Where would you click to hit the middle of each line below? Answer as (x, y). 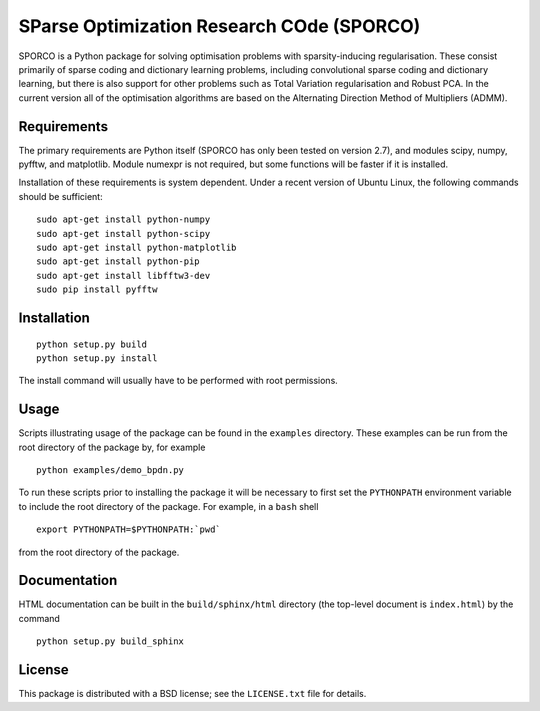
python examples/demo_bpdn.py (110, 470)
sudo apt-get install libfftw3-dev (123, 275)
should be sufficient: (61, 196)
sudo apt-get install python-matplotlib (136, 247)
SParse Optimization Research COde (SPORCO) (219, 26)
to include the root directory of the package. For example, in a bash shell (168, 506)
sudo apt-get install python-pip (118, 261)
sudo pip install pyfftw (97, 289)
